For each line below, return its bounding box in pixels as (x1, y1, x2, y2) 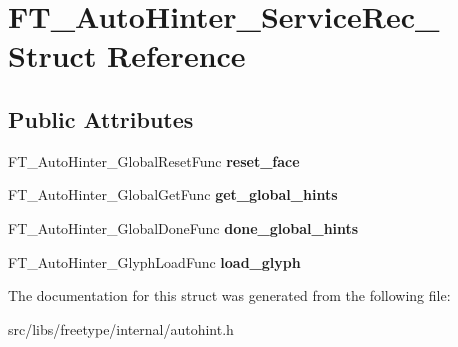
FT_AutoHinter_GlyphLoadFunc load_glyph (8, 251, 301, 272)
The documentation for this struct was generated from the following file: (8, 285, 451, 306)
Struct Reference (8, 35, 246, 76)
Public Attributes (8, 103, 194, 134)
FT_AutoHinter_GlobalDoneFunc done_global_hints (8, 217, 359, 238)
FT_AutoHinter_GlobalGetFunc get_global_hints (8, 184, 338, 205)
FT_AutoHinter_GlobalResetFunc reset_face (8, 150, 300, 171)
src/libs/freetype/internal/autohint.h (8, 318, 234, 339)
